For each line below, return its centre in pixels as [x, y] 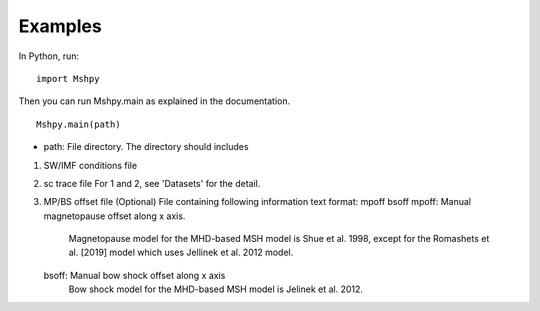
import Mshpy [68, 78]
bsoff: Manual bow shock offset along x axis [134, 275]
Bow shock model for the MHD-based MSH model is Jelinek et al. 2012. [216, 289]
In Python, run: [49, 56]
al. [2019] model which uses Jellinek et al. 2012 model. [181, 252]
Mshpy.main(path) [78, 124]
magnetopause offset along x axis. [114, 216]
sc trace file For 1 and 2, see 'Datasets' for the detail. [152, 183]
